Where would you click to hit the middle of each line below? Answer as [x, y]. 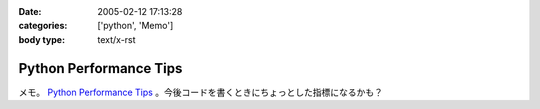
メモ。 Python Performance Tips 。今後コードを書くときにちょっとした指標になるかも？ [201, 92]
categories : [43, 26]
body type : [41, 39]
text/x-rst [116, 39]
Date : [30, 11]
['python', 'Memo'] [135, 26]
